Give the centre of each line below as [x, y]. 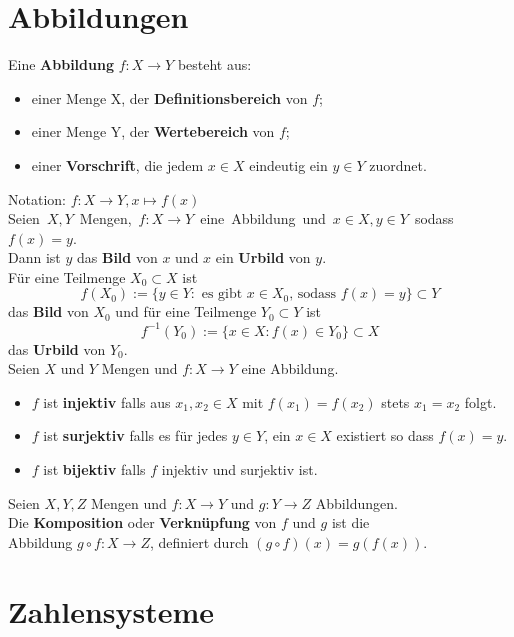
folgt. [480, 401]
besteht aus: [214, 64]
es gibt [222, 294]
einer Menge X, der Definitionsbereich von [169, 97]
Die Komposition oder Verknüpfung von [142, 522]
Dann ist [34, 257]
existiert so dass [385, 435]
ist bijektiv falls [94, 468]
